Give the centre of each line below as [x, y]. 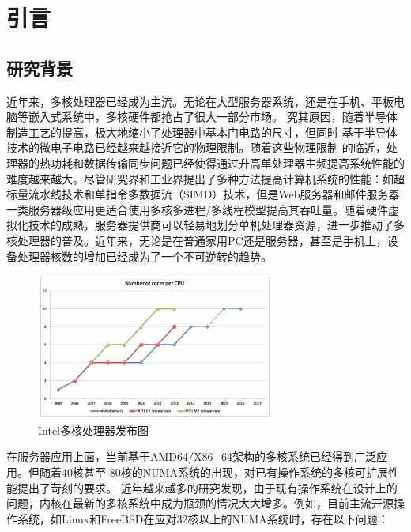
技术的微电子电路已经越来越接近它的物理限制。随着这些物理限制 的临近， [196, 147]
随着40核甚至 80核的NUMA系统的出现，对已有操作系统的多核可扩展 [213, 472]
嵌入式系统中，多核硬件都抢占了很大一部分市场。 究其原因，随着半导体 [213, 117]
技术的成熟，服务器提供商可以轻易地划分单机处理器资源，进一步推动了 [211, 225]
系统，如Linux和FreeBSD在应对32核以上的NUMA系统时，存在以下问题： [203, 518]
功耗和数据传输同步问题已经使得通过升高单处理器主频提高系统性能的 [227, 162]
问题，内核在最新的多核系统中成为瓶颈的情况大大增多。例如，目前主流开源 [200, 503]
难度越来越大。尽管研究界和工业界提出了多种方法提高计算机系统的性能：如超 [205, 178]
